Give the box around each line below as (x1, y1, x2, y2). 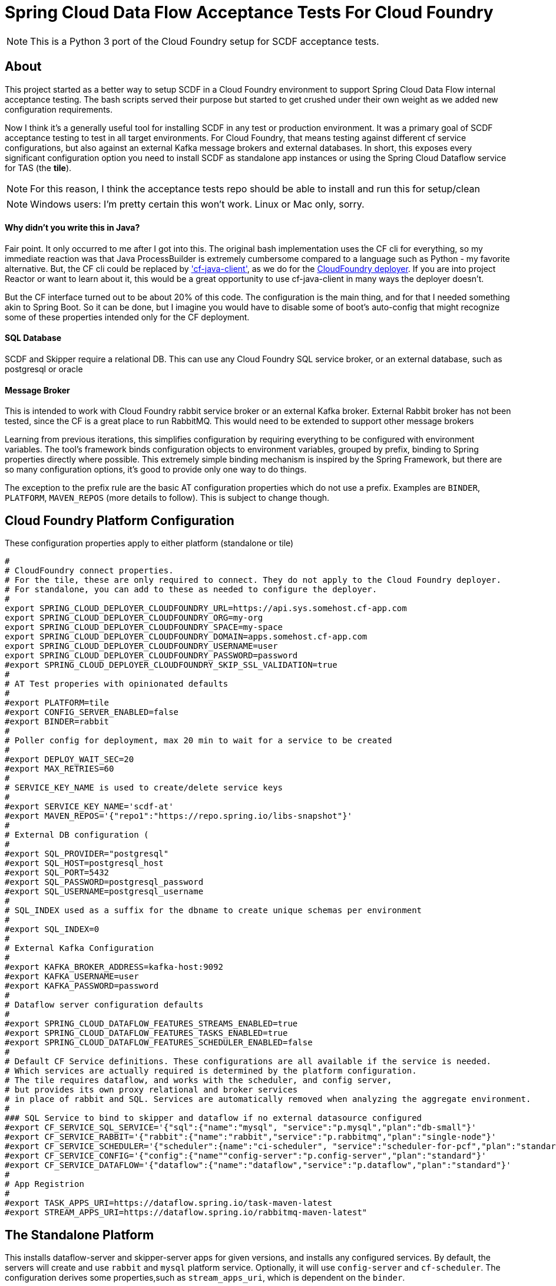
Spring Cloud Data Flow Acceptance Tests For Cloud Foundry (5, 2, 494, 22)
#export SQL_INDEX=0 (5, 924, 100, 934)
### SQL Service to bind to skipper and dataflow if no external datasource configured (5, 1113, 422, 1123)
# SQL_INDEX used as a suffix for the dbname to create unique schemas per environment (5, 906, 422, 916)
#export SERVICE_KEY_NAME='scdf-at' (5, 802, 174, 812)
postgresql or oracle (5, 364, 83, 375)
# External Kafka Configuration (5, 943, 154, 953)
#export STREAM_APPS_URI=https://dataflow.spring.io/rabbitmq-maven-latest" (5, 1208, 368, 1218)
